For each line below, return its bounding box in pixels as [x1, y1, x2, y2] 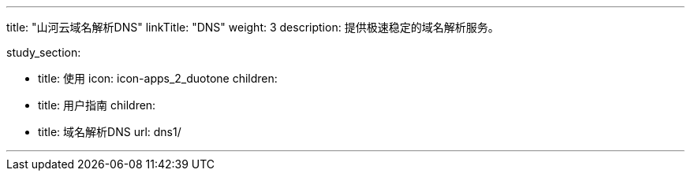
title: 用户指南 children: [38, 98, 156, 112]
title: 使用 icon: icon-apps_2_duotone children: [38, 72, 278, 85]
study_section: [6, 46, 81, 59]
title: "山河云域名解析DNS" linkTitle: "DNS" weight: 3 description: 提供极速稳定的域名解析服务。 [6, 20, 499, 34]
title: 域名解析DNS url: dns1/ [38, 125, 181, 138]
